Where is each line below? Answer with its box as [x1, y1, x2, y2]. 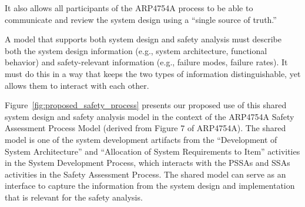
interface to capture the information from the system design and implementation [5, 179, 295, 192]
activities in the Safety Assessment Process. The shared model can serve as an [5, 168, 286, 180]
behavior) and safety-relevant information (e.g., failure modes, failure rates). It [5, 56, 288, 68]
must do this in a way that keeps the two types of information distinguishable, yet [5, 67, 301, 79]
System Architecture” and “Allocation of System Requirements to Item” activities [5, 145, 300, 157]
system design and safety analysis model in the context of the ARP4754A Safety [5, 110, 294, 122]
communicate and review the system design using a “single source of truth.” [5, 13, 277, 25]
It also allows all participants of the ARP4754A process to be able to [5, 2, 253, 14]
